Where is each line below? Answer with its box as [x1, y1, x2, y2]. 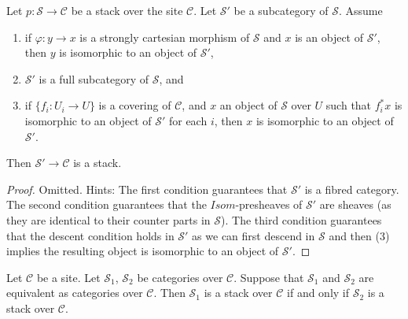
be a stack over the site [71, 2, 183, 18]
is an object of [295, 28, 363, 45]
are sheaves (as [319, 196, 391, 213]
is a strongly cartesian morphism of [79, 28, 250, 45]
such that [325, 97, 372, 113]
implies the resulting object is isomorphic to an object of [6, 243, 279, 259]
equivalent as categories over [6, 284, 143, 301]
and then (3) [329, 227, 390, 243]
